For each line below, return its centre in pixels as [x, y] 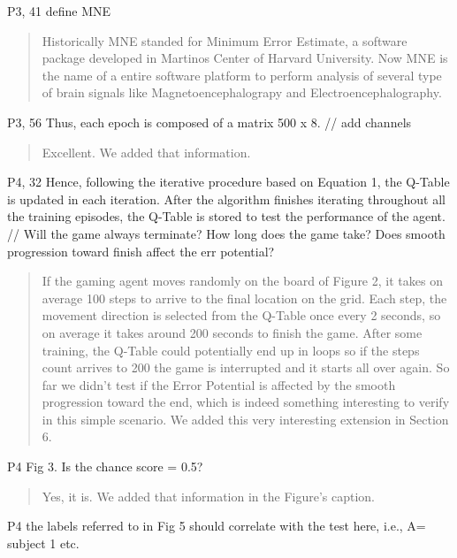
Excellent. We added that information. [146, 152]
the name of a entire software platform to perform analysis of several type [242, 75]
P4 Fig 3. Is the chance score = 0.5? [105, 466]
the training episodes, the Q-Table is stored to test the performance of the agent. [226, 216]
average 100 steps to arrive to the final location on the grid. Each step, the [244, 298]
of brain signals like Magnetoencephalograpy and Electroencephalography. [242, 92]
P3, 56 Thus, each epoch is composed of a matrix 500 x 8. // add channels [209, 122]
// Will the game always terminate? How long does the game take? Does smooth [226, 233]
